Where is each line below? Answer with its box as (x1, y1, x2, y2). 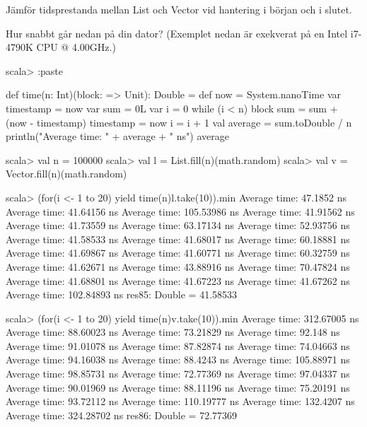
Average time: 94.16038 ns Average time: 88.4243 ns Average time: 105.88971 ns (6, 352, 350, 367)
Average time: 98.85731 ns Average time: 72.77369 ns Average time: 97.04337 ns (6, 366, 350, 381)
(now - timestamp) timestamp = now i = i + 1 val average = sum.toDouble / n (6, 115, 352, 129)
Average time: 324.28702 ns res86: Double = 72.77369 (6, 407, 238, 422)
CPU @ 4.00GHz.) (36, 40, 116, 54)
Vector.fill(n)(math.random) (6, 166, 127, 181)
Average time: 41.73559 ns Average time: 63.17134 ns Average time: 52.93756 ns (6, 218, 350, 233)
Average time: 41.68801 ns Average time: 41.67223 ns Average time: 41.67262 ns (6, 273, 350, 288)
